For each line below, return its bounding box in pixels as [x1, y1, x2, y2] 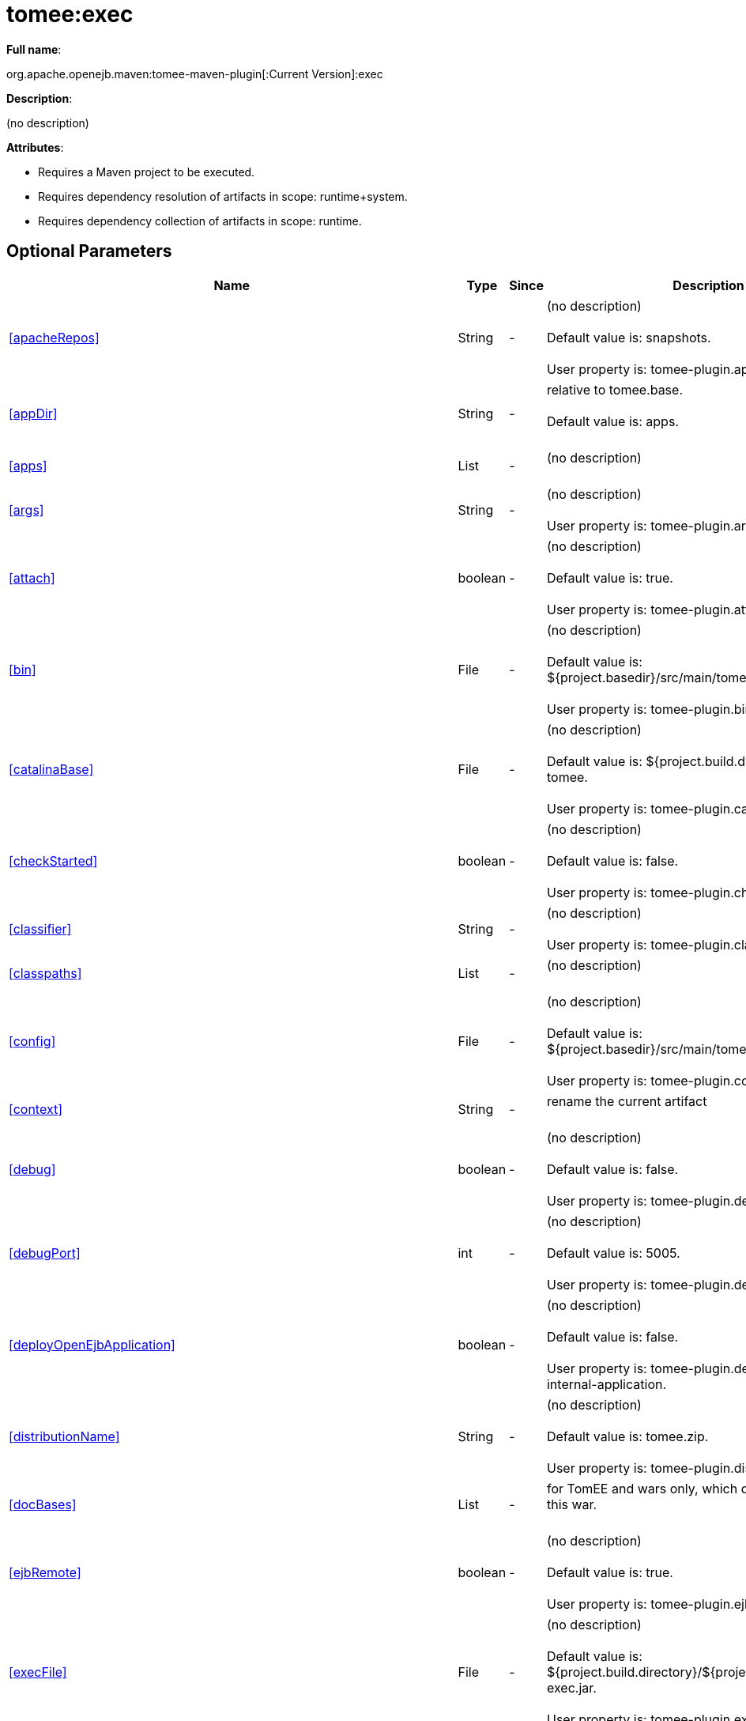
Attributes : [6, 140, 64, 154]
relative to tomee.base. [546, 381, 683, 398]
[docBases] [9, 1496, 77, 1512]
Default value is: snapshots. [546, 329, 711, 345]
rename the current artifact [546, 1093, 707, 1109]
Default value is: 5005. [546, 1244, 680, 1261]
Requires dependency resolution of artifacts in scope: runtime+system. [38, 189, 408, 203]
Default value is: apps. [546, 413, 679, 429]
